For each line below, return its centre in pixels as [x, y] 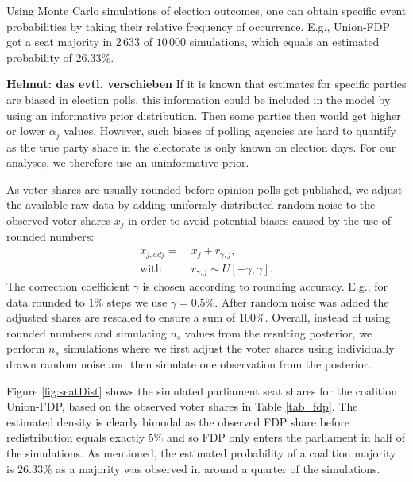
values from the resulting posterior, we [278, 332]
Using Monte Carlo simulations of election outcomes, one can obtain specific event [206, 10]
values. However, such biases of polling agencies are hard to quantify [230, 131]
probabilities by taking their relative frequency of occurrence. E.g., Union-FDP [198, 26]
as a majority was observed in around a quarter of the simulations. [218, 468]
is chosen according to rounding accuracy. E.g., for [265, 286]
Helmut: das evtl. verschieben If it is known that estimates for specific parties [206, 84]
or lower [26, 131]
